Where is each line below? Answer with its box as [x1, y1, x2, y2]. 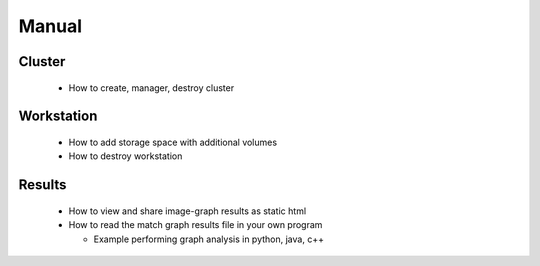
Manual [18, 15, 83, 37]
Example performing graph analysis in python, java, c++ [93, 233, 325, 245]
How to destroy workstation [68, 150, 183, 162]
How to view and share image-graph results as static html [68, 205, 307, 217]
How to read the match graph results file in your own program [68, 219, 323, 231]
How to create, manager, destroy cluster [68, 81, 235, 94]
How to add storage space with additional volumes [68, 136, 278, 148]
